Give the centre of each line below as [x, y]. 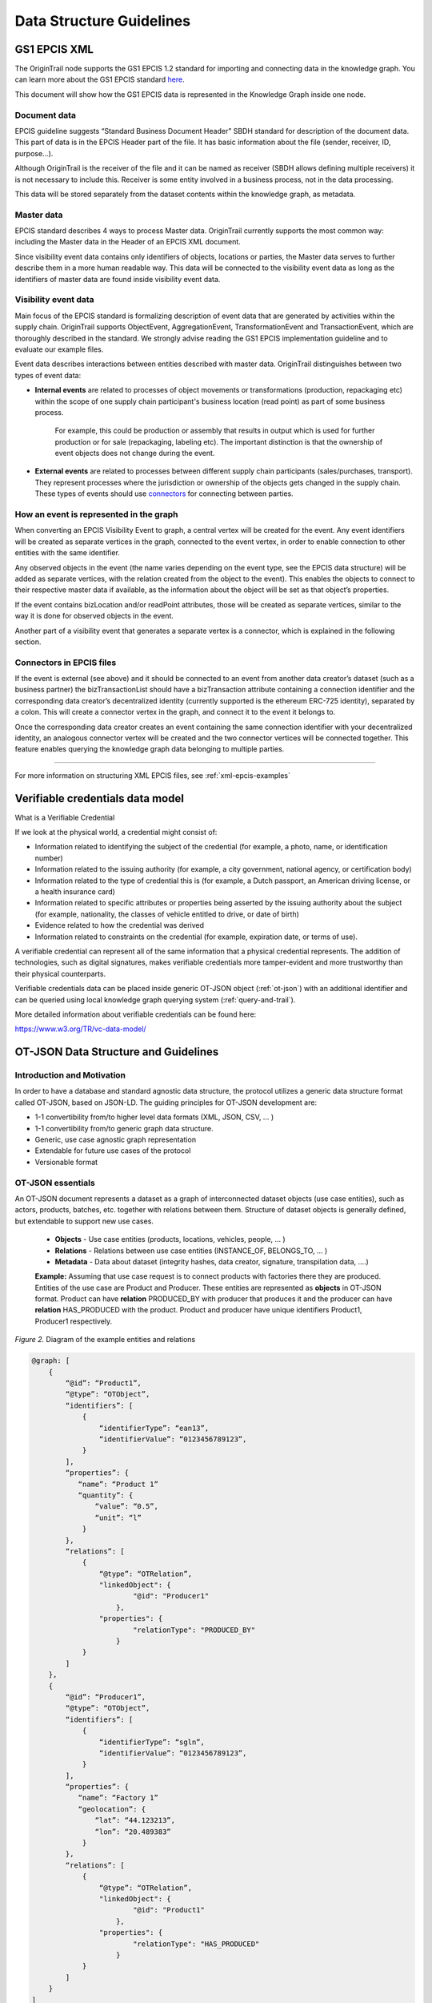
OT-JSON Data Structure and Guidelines [117, 1052]
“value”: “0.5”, [127, 1507]
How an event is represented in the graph [96, 514]
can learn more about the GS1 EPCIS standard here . [100, 79]
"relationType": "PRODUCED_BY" [194, 1630]
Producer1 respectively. [74, 1321]
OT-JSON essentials [55, 1183]
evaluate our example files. [59, 349]
